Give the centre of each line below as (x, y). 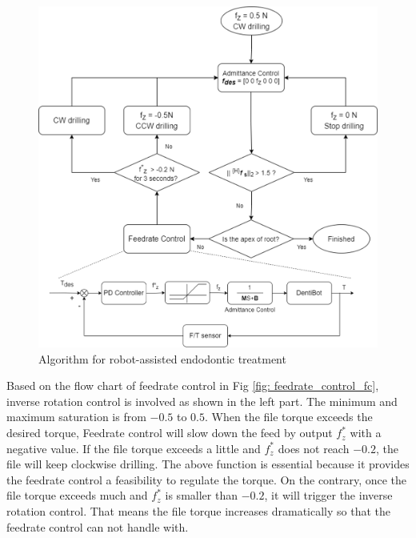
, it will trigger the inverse (328, 495)
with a (366, 433)
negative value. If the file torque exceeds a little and (134, 448)
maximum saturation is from (76, 417)
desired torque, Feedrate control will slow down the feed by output (170, 433)
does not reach (314, 448)
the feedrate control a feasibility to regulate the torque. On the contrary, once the (207, 479)
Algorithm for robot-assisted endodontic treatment (162, 358)
